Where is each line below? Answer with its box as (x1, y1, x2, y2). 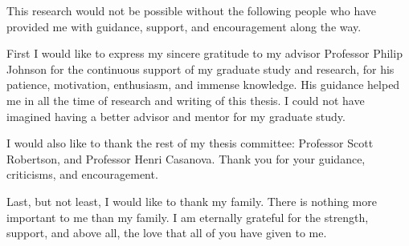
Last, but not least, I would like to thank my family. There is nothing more (6, 192, 377, 209)
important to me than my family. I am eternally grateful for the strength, (6, 208, 369, 225)
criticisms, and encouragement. (6, 166, 158, 183)
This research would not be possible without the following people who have (6, 2, 377, 18)
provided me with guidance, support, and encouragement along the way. (6, 18, 362, 34)
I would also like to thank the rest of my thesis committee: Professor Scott (6, 135, 374, 151)
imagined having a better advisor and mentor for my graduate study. (6, 107, 346, 124)
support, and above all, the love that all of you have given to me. (6, 224, 327, 241)
